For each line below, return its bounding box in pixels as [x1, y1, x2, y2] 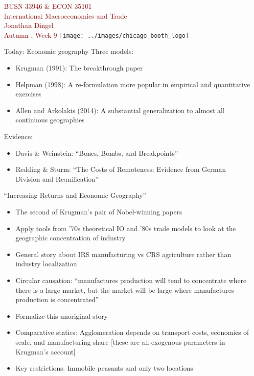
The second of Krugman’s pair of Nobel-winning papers [15, 206, 182, 216]
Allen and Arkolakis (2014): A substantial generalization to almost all [15, 105, 225, 115]
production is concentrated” [15, 294, 99, 305]
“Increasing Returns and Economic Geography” [4, 190, 146, 200]
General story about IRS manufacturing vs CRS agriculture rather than [15, 249, 231, 259]
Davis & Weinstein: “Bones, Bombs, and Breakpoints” [15, 147, 178, 158]
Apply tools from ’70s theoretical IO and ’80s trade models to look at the [15, 223, 236, 233]
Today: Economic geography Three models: [4, 46, 134, 56]
